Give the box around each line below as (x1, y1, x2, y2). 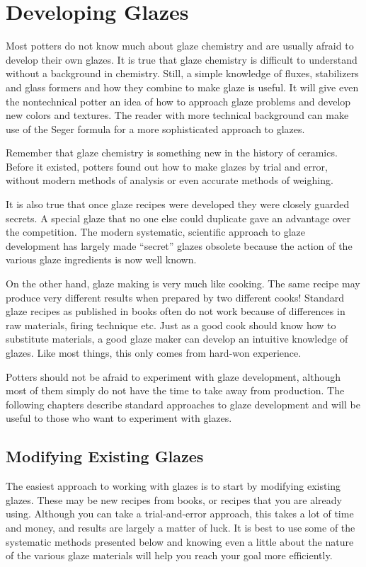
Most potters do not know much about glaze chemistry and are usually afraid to (6, 38, 354, 53)
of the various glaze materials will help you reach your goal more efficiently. (6, 548, 333, 563)
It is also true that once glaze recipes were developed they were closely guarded (6, 197, 350, 212)
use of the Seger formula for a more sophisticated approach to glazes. (6, 121, 305, 136)
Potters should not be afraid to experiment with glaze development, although (6, 369, 341, 384)
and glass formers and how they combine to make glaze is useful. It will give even (6, 79, 359, 94)
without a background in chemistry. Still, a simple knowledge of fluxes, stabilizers (6, 66, 359, 81)
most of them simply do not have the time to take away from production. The (6, 383, 345, 398)
